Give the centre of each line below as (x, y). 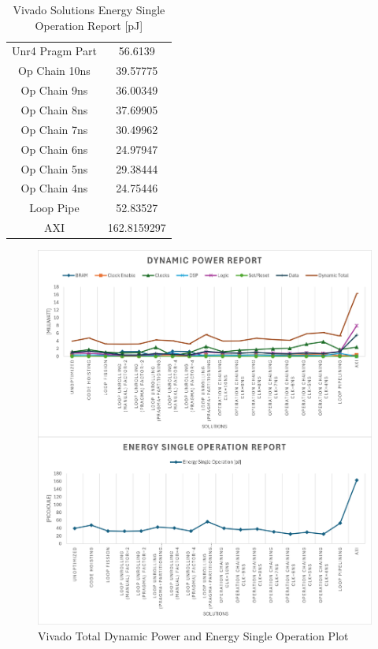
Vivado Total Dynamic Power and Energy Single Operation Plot (193, 635)
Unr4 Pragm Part (54, 51)
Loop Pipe (54, 208)
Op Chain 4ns (54, 188)
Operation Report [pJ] (89, 25)
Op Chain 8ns (54, 109)
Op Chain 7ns (54, 129)
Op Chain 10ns (54, 71)
